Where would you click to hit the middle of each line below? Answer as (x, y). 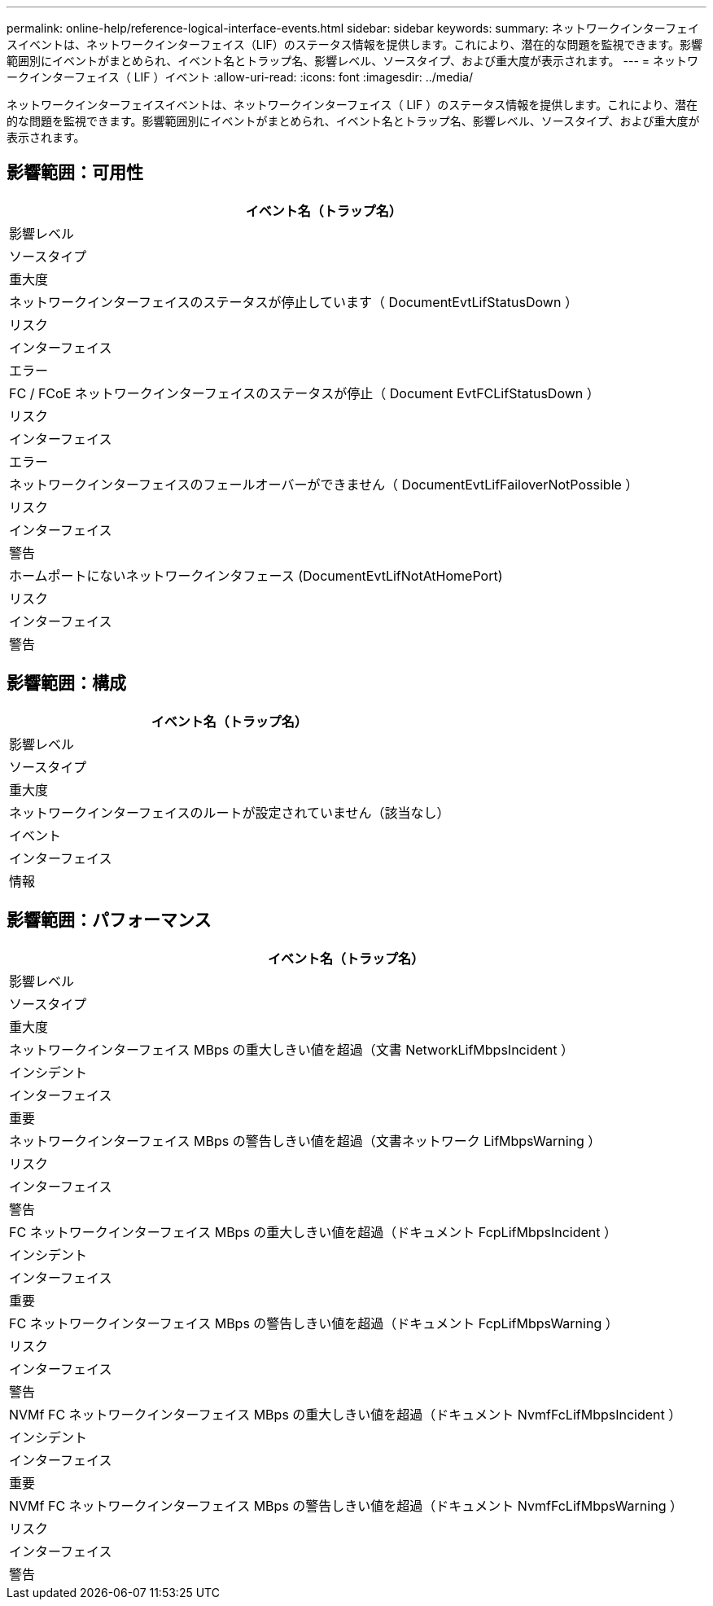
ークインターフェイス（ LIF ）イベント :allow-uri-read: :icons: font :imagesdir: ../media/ (240, 77)
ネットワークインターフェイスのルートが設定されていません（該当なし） (230, 812)
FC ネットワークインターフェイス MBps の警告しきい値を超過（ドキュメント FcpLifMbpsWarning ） (314, 1323)
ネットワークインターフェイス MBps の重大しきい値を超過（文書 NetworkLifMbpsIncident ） (291, 1049)
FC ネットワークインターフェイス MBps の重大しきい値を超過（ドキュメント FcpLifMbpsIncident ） (313, 1232)
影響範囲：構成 (66, 683)
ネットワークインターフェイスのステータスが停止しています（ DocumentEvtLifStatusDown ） (293, 302)
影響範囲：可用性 (75, 173)
